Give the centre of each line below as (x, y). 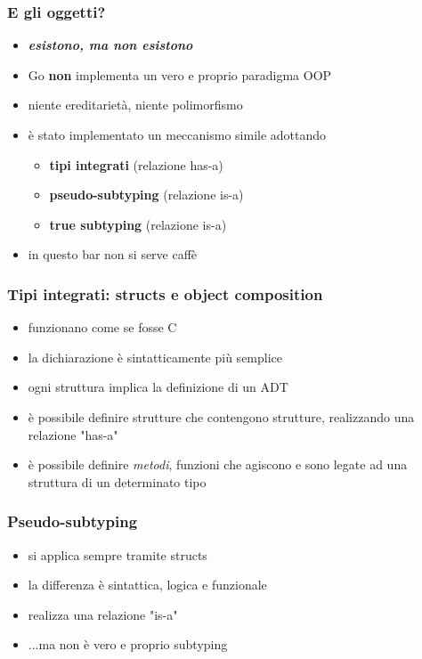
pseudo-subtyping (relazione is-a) (146, 195)
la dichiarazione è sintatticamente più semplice (155, 357)
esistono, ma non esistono (110, 45)
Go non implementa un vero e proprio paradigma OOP (180, 74)
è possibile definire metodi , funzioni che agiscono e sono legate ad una (218, 464)
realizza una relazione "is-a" (103, 614)
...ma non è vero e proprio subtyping (128, 644)
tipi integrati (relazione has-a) (136, 164)
